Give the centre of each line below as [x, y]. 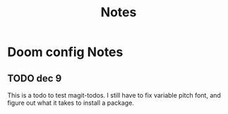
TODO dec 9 [35, 78]
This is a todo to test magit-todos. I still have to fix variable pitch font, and [114, 95]
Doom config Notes [65, 52]
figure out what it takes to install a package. [71, 103]
